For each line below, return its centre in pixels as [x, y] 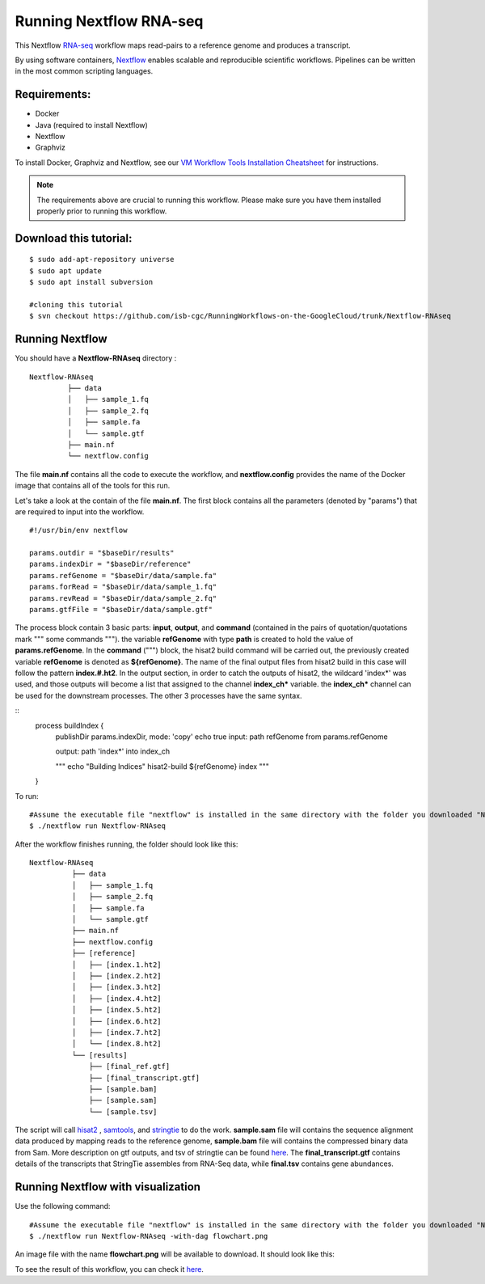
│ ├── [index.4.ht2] [116, 998]
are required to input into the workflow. [80, 511]
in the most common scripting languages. [84, 71]
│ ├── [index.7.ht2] [116, 1032]
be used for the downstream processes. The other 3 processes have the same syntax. [158, 695]
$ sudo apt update [66, 270]
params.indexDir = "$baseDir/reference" [110, 564]
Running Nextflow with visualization [108, 1187]
